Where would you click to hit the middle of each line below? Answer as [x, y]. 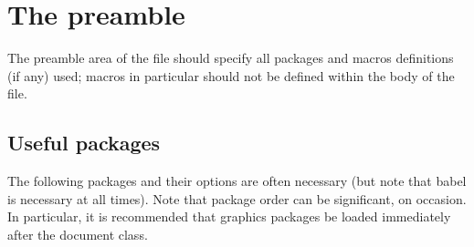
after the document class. [78, 234]
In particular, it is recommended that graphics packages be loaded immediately [229, 216]
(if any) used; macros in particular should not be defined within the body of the [231, 75]
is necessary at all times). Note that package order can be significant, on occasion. [237, 198]
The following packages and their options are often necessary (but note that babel [237, 181]
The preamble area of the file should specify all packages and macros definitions [231, 58]
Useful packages [84, 143]
